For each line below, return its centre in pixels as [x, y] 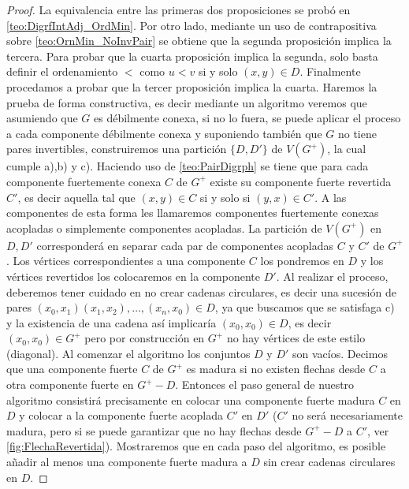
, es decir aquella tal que [76, 197]
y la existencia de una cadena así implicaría [112, 322]
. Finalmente [330, 71]
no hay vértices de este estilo [296, 338]
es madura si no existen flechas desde [276, 369]
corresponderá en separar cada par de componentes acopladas [185, 245]
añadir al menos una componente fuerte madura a [127, 462]
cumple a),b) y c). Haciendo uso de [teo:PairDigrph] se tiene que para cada [188, 166]
